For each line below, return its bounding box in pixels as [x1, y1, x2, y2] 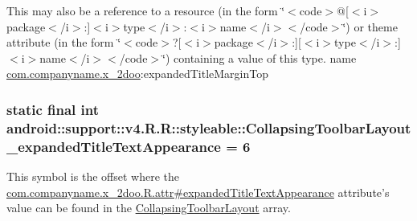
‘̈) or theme [342, 18, 398, 35]
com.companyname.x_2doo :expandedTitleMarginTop [6, 65, 268, 82]
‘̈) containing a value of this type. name [162, 49, 357, 66]
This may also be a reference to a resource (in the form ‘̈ [6, 2, 285, 18]
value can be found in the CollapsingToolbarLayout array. [6, 199, 291, 216]
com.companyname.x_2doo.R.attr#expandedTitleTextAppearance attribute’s [6, 183, 390, 200]
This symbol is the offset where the [6, 168, 179, 185]
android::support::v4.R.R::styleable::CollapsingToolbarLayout [6, 117, 411, 137]
